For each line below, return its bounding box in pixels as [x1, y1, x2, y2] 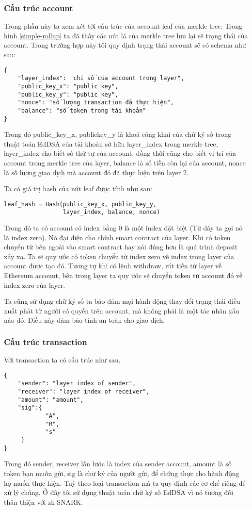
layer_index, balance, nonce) [63, 209, 160, 216]
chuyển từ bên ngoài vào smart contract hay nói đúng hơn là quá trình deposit [4, 242, 238, 252]
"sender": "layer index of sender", [17, 380, 136, 387]
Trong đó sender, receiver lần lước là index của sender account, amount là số [4, 459, 232, 469]
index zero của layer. [4, 280, 65, 290]
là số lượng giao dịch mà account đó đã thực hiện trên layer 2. [4, 167, 189, 177]
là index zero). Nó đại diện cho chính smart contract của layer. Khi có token [4, 232, 231, 242]
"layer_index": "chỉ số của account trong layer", [17, 75, 185, 82]
